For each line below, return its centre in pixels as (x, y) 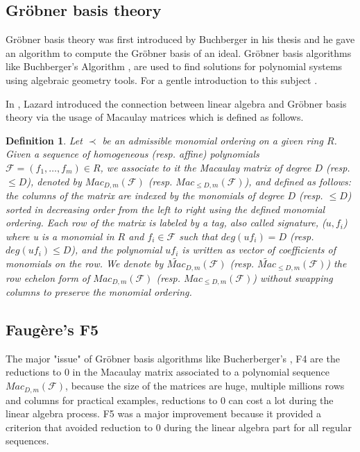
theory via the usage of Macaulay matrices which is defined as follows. (155, 117)
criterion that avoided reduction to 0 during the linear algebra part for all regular (179, 427)
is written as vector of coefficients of (259, 250)
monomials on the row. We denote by (85, 263)
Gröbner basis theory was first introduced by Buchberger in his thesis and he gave (180, 39)
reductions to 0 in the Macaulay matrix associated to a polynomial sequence (168, 372)
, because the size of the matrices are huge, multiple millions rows (205, 386)
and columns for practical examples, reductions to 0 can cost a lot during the (170, 400)
